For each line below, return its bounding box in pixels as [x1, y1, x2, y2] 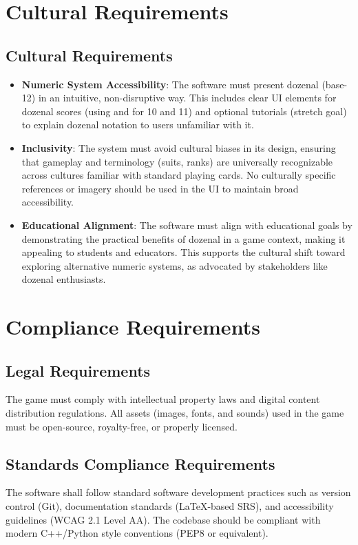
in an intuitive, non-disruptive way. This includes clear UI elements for [38, 90, 337, 105]
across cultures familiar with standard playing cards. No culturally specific [21, 168, 336, 182]
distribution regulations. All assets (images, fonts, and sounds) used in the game [6, 406, 344, 420]
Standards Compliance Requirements [6, 453, 275, 474]
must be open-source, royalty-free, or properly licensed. [6, 419, 238, 433]
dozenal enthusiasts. [21, 272, 106, 286]
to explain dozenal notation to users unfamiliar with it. [21, 117, 254, 132]
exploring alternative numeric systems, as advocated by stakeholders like [21, 258, 328, 272]
